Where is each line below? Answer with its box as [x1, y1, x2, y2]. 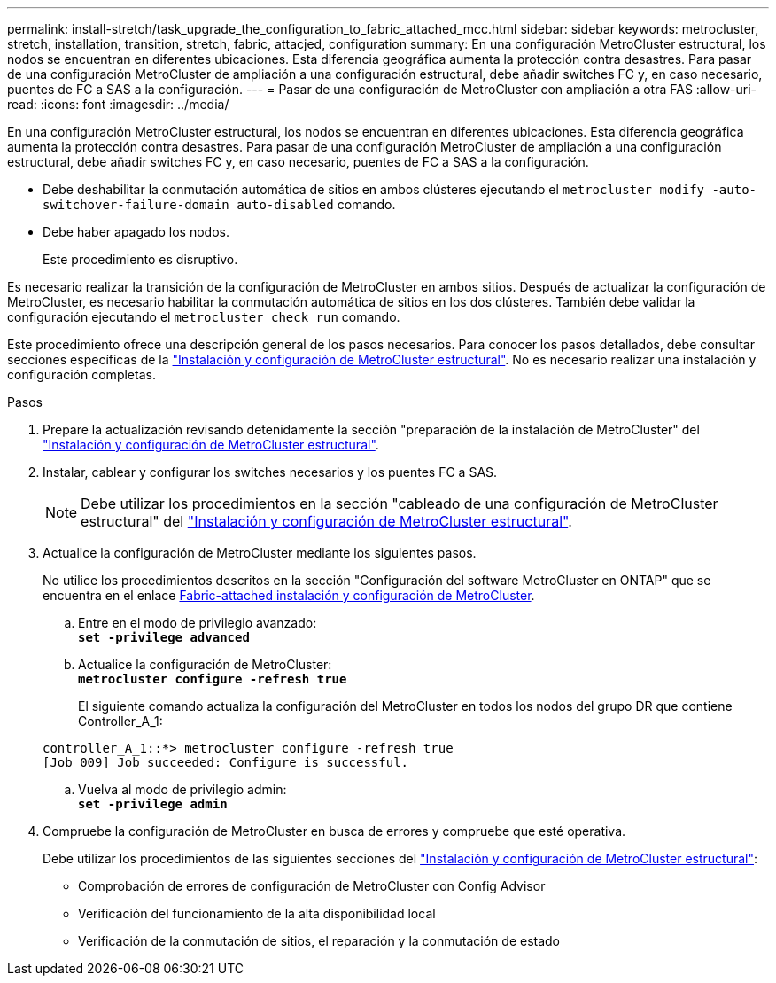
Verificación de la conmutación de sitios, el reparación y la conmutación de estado [78, 933, 561, 948]
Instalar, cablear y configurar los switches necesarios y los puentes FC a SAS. [43, 464, 498, 480]
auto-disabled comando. [237, 197, 396, 212]
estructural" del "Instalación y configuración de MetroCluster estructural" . [81, 512, 572, 530]
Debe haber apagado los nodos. [43, 224, 229, 239]
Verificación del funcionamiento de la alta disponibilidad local [78, 906, 436, 921]
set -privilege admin [78, 797, 228, 811]
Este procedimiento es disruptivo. [43, 252, 238, 267]
